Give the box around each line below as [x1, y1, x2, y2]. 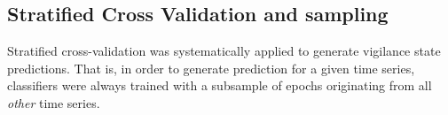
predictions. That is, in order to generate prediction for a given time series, [7, 58, 415, 77]
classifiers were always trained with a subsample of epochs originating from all [7, 76, 432, 95]
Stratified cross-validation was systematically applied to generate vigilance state [7, 42, 441, 60]
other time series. [7, 93, 100, 111]
